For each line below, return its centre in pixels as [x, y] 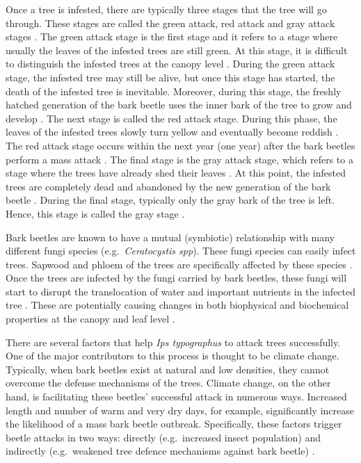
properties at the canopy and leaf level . [90, 319]
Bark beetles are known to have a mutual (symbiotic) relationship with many [170, 237]
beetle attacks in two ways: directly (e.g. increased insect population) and [163, 437]
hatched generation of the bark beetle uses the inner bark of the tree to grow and [179, 105]
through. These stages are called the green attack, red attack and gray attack [170, 23]
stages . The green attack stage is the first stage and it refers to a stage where [172, 36]
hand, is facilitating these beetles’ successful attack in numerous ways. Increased [176, 397]
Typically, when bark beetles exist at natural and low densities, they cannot [168, 369]
